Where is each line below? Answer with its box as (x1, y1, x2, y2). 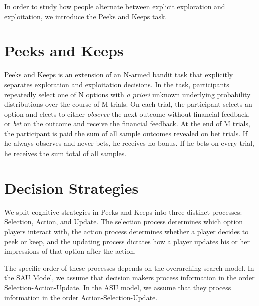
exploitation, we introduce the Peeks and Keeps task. (4, 11, 167, 21)
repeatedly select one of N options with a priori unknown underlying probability (4, 89, 251, 99)
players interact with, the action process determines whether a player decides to (4, 226, 249, 236)
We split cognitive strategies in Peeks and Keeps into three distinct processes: (4, 206, 242, 217)
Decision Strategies (4, 177, 139, 198)
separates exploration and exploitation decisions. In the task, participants (4, 79, 229, 89)
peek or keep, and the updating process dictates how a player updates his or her (4, 236, 250, 246)
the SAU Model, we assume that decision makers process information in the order (4, 272, 255, 283)
